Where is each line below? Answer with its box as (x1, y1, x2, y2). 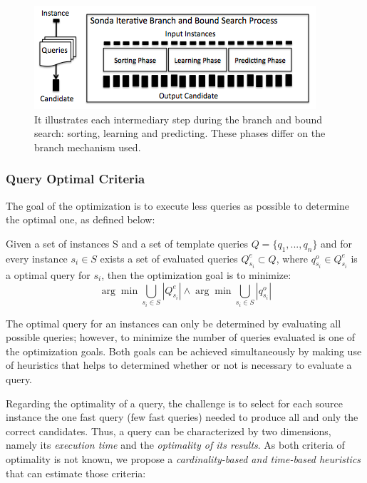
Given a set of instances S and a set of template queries (6, 235, 248, 250)
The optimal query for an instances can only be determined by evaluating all (6, 315, 341, 330)
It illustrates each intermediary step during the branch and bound (34, 111, 323, 126)
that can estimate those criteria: (6, 465, 146, 480)
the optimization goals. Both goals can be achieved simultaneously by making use (6, 343, 362, 358)
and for (321, 235, 353, 250)
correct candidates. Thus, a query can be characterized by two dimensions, (6, 423, 331, 438)
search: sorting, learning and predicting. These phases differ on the (34, 126, 326, 141)
